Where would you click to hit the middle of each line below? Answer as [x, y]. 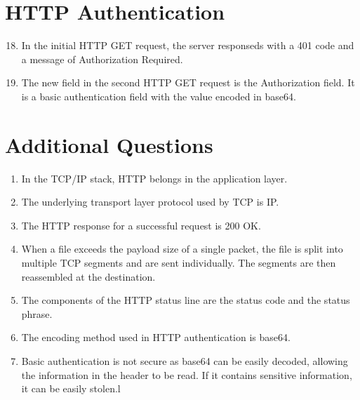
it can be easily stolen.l [71, 388]
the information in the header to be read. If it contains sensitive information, [187, 374]
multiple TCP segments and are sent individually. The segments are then [179, 262]
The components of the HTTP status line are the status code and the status [186, 300]
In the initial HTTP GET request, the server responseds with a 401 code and [188, 45]
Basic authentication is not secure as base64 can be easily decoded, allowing [185, 360]
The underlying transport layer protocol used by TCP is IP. [150, 202]
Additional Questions [109, 144]
